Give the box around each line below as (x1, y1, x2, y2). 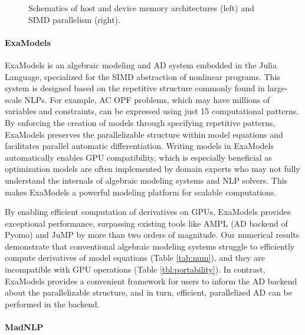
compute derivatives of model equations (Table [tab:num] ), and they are (5, 251, 265, 264)
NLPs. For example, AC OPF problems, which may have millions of (24, 93, 270, 105)
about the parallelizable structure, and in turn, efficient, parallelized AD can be (5, 286, 293, 298)
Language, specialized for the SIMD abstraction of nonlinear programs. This (5, 70, 280, 82)
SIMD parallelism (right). (28, 13, 120, 25)
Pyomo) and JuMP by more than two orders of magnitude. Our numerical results (5, 228, 300, 241)
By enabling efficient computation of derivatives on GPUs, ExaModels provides (5, 205, 291, 218)
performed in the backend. (5, 297, 100, 310)
